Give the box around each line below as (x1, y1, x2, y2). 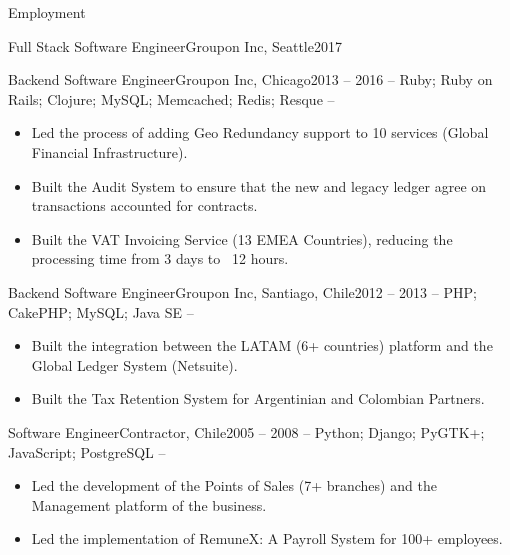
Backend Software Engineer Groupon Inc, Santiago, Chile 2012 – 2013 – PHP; (8, 281, 477, 302)
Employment (8, 2, 86, 22)
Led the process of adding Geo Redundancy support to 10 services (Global (31, 122, 489, 143)
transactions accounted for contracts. (31, 195, 258, 216)
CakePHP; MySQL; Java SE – (8, 301, 194, 322)
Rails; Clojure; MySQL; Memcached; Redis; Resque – (8, 88, 335, 109)
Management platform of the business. (31, 494, 267, 515)
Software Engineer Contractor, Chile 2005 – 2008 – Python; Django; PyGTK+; (8, 421, 485, 442)
